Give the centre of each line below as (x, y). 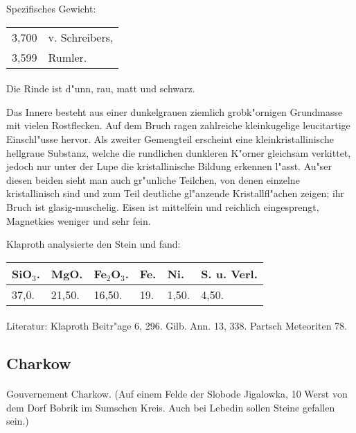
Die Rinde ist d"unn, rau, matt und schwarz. (101, 88)
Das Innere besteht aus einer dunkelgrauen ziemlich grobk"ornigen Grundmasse (175, 111)
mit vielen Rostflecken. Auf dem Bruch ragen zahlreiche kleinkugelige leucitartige (178, 125)
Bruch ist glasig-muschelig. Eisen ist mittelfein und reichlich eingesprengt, (163, 206)
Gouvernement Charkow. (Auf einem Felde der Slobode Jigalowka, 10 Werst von (177, 394)
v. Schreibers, (81, 37)
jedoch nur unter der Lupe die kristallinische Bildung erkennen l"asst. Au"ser (169, 166)
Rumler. (68, 57)
